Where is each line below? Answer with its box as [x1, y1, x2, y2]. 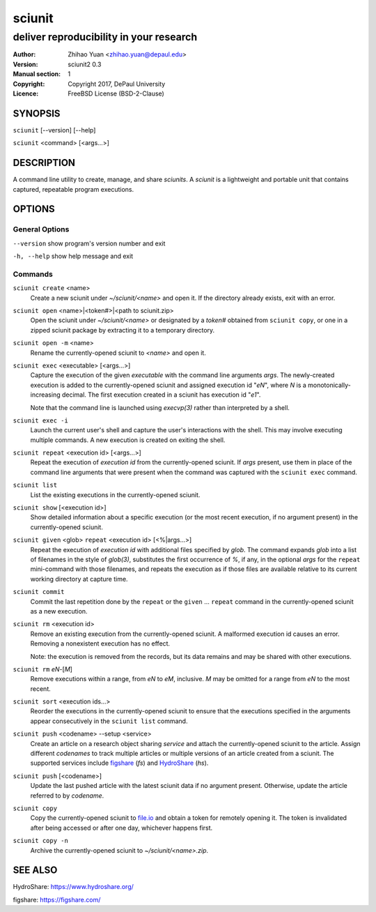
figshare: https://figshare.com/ [13, 895, 101, 904]
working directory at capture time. [30, 575, 128, 583]
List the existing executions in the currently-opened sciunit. [30, 490, 201, 499]
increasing [30, 390, 61, 399]
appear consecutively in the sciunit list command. [30, 717, 188, 725]
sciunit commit [13, 588, 65, 596]
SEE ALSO [13, 865, 58, 876]
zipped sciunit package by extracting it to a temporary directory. [30, 326, 215, 334]
